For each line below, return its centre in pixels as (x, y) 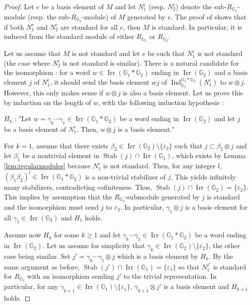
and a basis (231, 72)
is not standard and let (106, 53)
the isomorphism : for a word (47, 72)
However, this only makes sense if (54, 92)
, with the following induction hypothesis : (161, 102)
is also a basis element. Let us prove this (183, 92)
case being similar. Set (37, 256)
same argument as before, (42, 266)
